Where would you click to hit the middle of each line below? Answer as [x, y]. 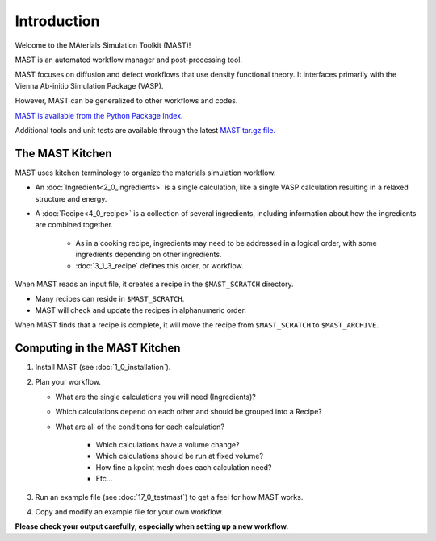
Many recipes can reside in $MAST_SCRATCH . [110, 299]
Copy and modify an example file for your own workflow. [129, 511]
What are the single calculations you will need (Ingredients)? [155, 397]
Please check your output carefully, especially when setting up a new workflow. [152, 526]
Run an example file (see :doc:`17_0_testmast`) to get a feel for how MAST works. [169, 497]
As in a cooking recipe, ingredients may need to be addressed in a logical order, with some [226, 243]
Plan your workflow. [68, 382]
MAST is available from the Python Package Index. [99, 115]
